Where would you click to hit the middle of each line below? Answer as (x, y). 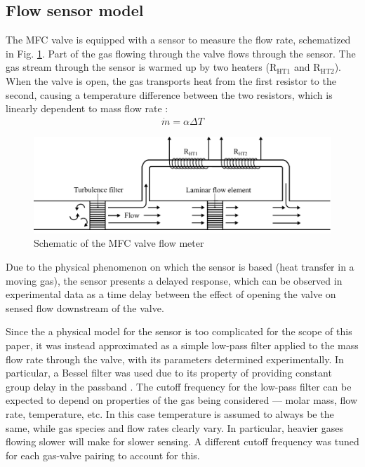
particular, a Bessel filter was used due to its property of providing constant (169, 373)
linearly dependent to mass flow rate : (87, 108)
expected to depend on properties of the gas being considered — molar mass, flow (182, 400)
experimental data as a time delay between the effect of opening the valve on (171, 294)
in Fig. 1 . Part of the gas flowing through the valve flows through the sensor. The (181, 53)
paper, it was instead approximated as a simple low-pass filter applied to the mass (182, 345)
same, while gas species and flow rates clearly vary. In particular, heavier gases (174, 427)
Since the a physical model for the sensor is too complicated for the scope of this (179, 331)
